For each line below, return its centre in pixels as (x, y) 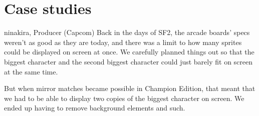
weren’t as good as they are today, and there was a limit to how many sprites (123, 42)
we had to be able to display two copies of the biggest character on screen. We (124, 98)
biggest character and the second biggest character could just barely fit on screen (128, 61)
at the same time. (31, 71)
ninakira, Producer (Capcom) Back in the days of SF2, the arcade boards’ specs (127, 32)
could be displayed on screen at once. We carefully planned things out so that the (129, 52)
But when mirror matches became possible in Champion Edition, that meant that (130, 88)
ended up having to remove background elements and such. (95, 108)
